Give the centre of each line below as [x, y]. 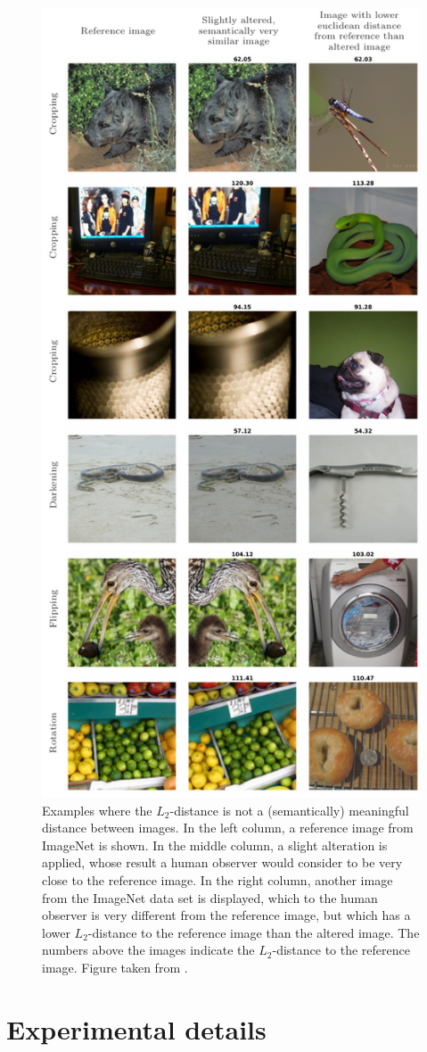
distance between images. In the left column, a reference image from [228, 828]
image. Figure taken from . [115, 967]
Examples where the [97, 810]
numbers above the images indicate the [148, 950]
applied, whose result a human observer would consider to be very [222, 862]
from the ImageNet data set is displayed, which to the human [210, 897]
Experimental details [136, 1028]
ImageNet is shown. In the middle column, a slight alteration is [215, 845]
